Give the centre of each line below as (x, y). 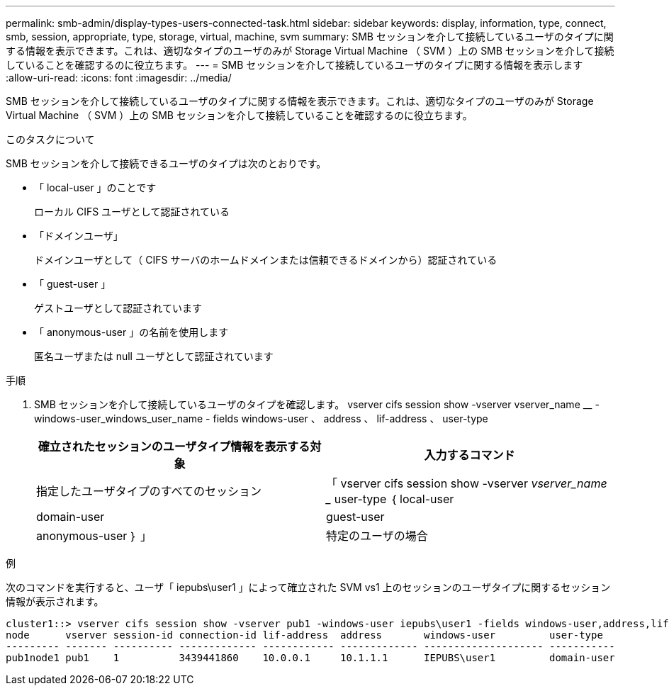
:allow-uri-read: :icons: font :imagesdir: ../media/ (119, 78)
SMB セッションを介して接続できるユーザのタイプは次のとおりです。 (166, 163)
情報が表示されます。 (55, 601)
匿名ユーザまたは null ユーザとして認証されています (154, 356)
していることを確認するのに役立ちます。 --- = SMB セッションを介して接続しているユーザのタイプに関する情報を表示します (294, 65)
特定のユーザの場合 (377, 536)
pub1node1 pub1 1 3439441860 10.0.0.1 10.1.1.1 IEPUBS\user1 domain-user (310, 658)
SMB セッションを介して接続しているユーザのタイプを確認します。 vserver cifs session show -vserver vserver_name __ (313, 404)
